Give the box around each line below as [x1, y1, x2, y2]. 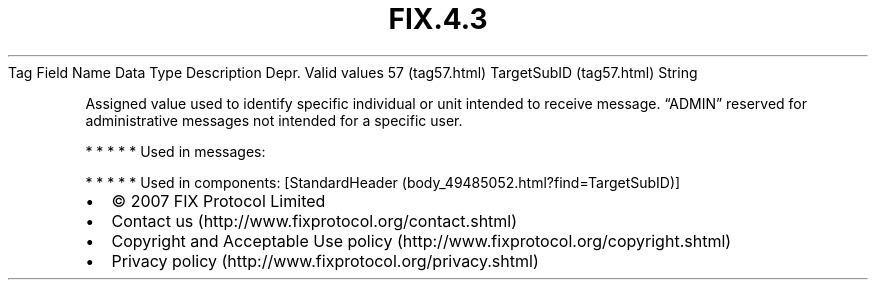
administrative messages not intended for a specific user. [85, 111, 463, 129]
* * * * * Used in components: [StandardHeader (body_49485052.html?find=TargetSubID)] [85, 173, 681, 191]
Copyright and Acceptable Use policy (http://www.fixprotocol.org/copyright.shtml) [111, 230, 732, 251]
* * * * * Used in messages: [85, 142, 266, 160]
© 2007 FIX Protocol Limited [111, 190, 326, 211]
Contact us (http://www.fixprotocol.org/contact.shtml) [111, 210, 518, 231]
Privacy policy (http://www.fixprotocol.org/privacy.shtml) [111, 250, 539, 271]
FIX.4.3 [388, 2, 488, 36]
